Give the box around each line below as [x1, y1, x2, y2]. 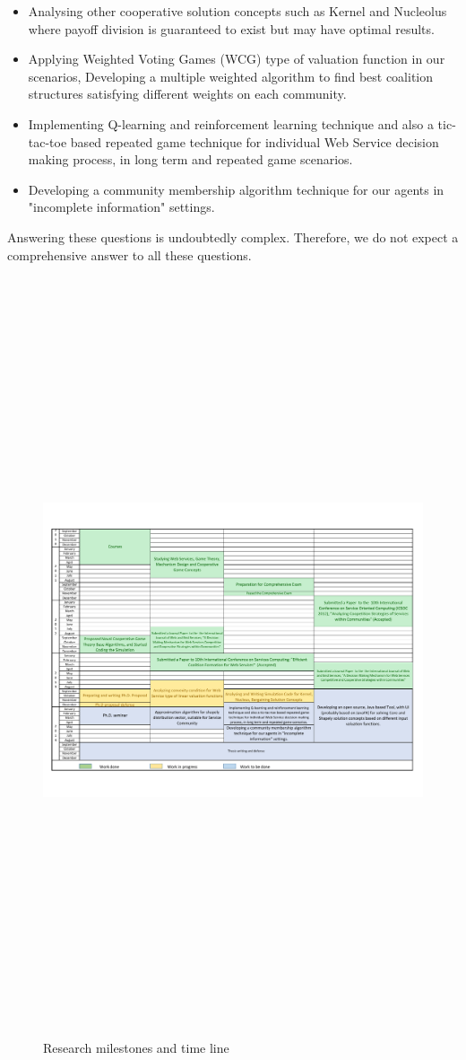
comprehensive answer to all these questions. [7, 245, 252, 264]
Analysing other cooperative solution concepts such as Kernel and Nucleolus [28, 2, 447, 20]
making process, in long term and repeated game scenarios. [28, 150, 353, 169]
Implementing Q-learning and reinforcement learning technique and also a [28, 114, 434, 133]
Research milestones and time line [43, 1038, 229, 1057]
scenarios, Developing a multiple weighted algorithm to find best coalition [28, 66, 434, 85]
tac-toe [28, 132, 67, 151]
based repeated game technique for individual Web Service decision [70, 132, 439, 151]
